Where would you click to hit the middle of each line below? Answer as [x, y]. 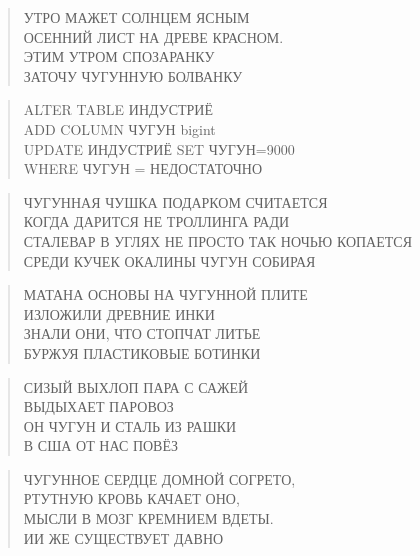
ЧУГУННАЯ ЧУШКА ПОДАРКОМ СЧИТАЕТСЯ [175, 201]
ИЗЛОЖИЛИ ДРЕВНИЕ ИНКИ [119, 313]
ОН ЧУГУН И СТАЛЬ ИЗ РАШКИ [130, 425]
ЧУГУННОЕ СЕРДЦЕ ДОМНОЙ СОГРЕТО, [159, 478]
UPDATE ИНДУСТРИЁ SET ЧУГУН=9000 [159, 148]
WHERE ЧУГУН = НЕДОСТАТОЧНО [143, 168]
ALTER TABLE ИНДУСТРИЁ [118, 109]
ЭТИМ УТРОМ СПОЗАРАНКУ [119, 56]
